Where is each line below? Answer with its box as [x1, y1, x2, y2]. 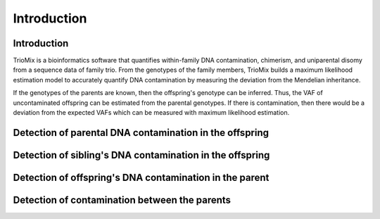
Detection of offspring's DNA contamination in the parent [13, 171, 270, 183]
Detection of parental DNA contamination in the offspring [13, 127, 270, 139]
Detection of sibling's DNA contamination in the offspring [13, 149, 270, 161]
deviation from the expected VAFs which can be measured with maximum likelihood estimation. [13, 108, 290, 117]
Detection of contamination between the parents [13, 194, 232, 206]
